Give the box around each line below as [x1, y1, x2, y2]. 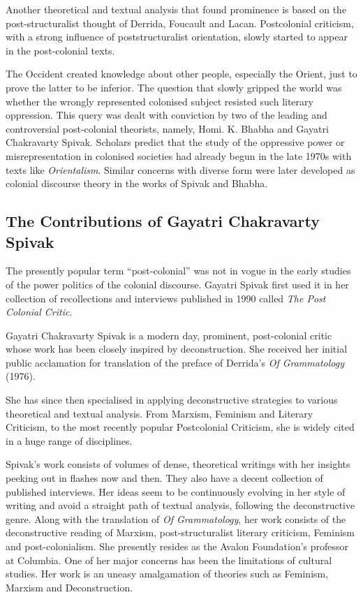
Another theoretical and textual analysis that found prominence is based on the [6, 2, 347, 16]
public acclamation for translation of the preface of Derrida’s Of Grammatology [6, 355, 345, 369]
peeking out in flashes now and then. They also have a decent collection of [6, 471, 323, 485]
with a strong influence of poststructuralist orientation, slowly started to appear [6, 29, 348, 44]
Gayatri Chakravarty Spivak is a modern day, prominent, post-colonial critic [6, 327, 332, 342]
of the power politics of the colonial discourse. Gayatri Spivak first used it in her [6, 277, 349, 291]
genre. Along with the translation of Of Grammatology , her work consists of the [6, 511, 346, 526]
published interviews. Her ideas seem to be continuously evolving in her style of [6, 484, 346, 499]
